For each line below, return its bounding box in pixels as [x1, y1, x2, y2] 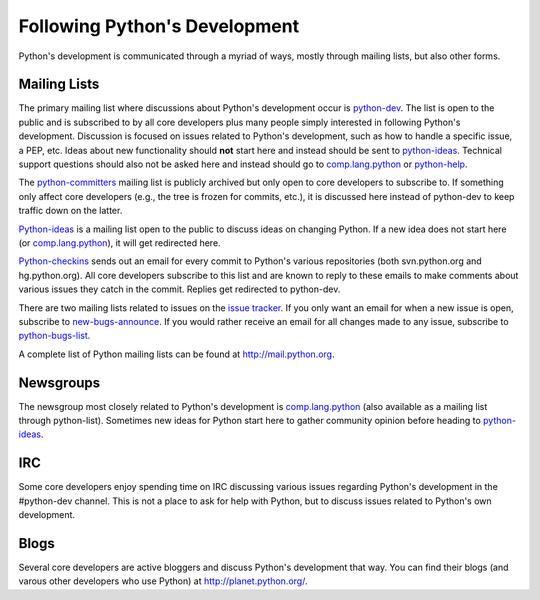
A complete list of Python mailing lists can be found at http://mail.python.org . [18, 348, 335, 360]
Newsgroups [18, 374, 101, 391]
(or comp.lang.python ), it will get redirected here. [18, 236, 221, 249]
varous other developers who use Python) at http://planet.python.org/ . [18, 575, 308, 587]
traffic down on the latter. [18, 205, 123, 217]
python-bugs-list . [18, 330, 91, 342]
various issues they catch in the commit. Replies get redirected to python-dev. [18, 283, 341, 295]
